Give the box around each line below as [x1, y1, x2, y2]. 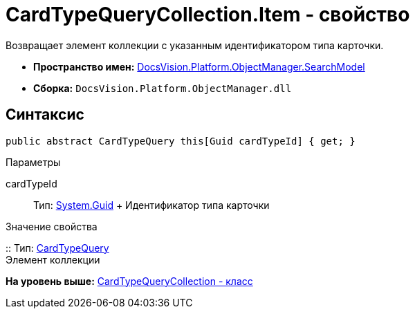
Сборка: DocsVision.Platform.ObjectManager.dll [33, 82, 292, 94]
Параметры [6, 156, 61, 168]
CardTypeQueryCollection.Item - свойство [6, 3, 410, 26]
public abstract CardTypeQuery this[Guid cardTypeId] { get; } [6, 135, 356, 147]
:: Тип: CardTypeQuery [6, 241, 109, 254]
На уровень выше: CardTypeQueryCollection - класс [6, 275, 253, 287]
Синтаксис [6, 106, 84, 124]
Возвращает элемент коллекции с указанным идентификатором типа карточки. [6, 39, 384, 51]
